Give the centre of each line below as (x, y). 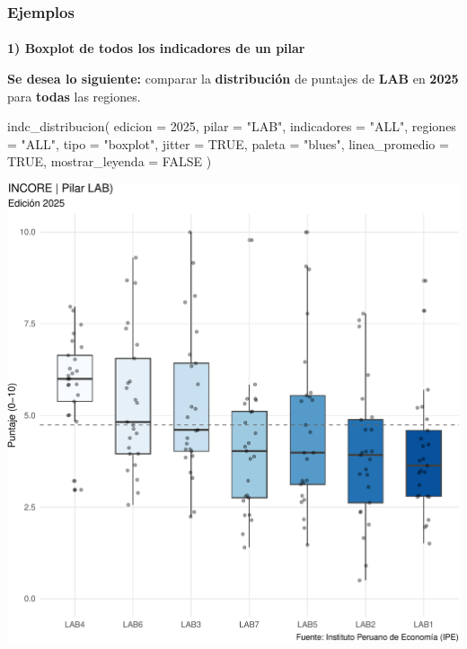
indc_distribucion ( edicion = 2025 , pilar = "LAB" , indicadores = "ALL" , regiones (232, 126)
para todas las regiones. (74, 96)
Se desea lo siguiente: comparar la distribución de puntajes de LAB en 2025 (233, 79)
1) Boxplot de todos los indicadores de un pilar (156, 48)
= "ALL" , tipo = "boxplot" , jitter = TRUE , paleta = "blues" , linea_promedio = (228, 143)
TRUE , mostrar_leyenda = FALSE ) (110, 161)
